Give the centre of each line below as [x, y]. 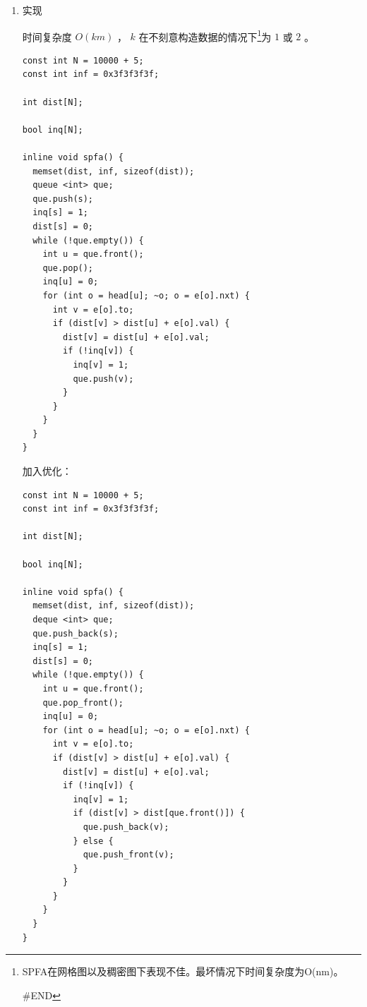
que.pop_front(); [83, 703]
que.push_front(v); [128, 855]
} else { [93, 841]
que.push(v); [103, 379]
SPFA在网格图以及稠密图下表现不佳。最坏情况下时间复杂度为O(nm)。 [183, 971]
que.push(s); [63, 199]
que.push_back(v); [126, 827]
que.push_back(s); [76, 633]
